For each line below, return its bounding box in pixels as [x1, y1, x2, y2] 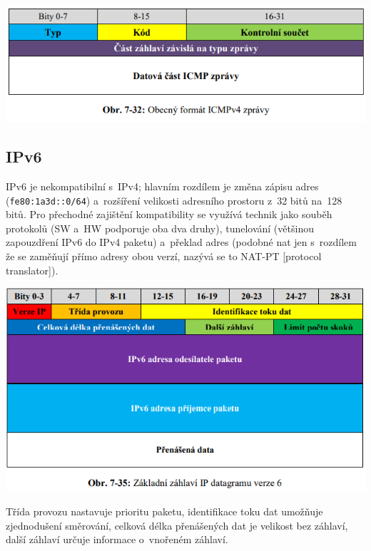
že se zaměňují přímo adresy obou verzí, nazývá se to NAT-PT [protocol [6, 249, 322, 264]
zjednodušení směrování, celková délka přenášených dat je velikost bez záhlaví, [6, 517, 348, 532]
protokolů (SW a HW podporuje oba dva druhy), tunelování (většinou [6, 220, 314, 235]
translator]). [6, 262, 59, 277]
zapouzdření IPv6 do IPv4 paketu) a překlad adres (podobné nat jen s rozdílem [6, 235, 357, 249]
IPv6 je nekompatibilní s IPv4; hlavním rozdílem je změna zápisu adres [6, 179, 319, 194]
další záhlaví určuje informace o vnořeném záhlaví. [6, 532, 228, 547]
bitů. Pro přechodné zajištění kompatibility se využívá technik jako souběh [6, 207, 332, 222]
